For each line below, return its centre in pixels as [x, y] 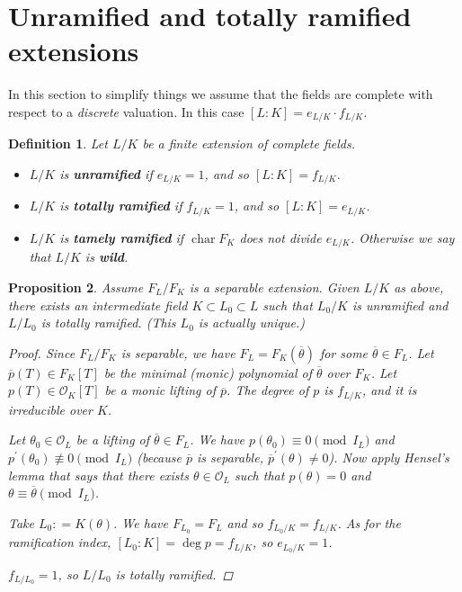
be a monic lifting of [160, 390]
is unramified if [106, 173]
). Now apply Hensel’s [389, 457]
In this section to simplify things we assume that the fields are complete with [221, 94]
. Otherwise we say [402, 237]
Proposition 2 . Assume [76, 287]
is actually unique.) [251, 323]
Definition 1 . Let [58, 144]
